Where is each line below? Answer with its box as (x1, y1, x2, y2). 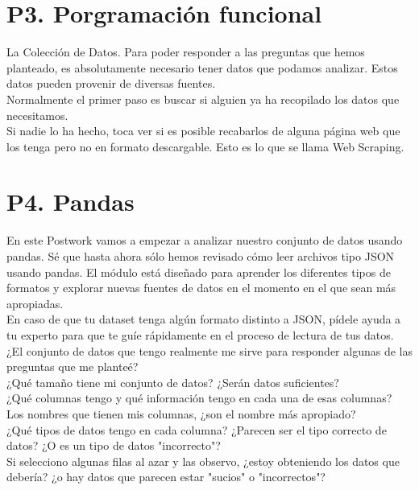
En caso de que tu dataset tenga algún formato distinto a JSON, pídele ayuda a (6, 311, 401, 327)
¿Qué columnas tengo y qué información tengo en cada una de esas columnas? (6, 389, 392, 406)
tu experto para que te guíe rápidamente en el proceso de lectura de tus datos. (6, 326, 394, 343)
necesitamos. (6, 106, 68, 123)
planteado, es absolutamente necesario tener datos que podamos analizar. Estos (6, 59, 398, 76)
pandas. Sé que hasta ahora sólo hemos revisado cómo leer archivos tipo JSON (6, 248, 395, 264)
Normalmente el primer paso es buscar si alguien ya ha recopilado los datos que (6, 90, 400, 107)
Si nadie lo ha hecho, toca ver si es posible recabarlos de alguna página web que (6, 122, 400, 139)
